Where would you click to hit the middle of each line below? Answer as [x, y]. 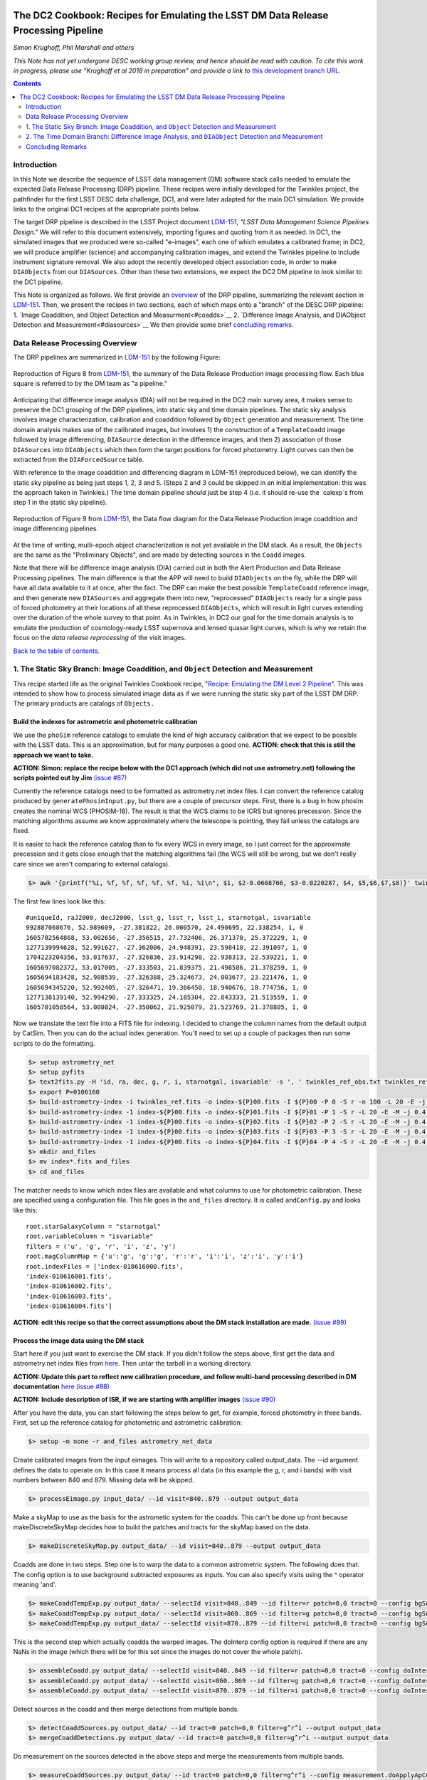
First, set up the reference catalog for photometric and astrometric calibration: [128, 1423]
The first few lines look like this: [59, 901]
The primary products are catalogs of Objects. [84, 703]
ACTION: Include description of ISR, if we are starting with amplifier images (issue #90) [144, 1400]
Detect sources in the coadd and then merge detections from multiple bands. [126, 1710]
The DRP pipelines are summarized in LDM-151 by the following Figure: [117, 357]
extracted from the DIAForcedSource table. [79, 459]
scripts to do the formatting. [54, 1043]
